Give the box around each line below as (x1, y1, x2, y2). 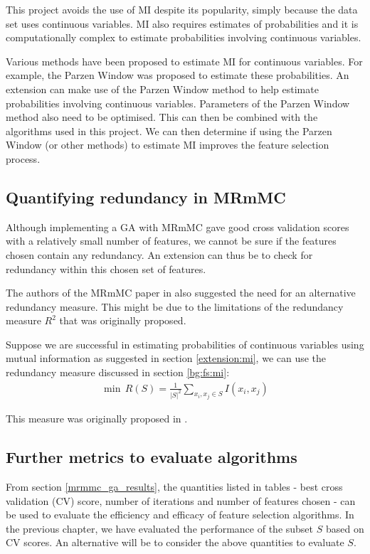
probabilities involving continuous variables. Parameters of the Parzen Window (6, 95, 350, 110)
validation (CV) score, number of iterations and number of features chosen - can (6, 493, 356, 508)
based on (325, 521, 364, 536)
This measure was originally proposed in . (6, 411, 188, 426)
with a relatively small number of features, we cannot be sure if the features (6, 233, 337, 248)
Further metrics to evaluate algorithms (6, 446, 297, 468)
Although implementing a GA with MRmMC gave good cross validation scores (6, 219, 349, 234)
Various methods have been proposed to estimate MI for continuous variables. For (6, 53, 363, 68)
